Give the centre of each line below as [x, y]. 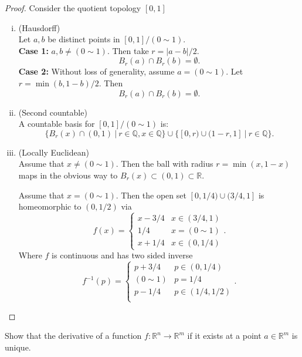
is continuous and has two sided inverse [122, 255]
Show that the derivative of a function [73, 336]
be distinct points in [84, 39]
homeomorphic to [50, 206]
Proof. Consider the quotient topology [73, 8]
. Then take [128, 50]
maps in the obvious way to [68, 175]
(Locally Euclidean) [54, 152]
